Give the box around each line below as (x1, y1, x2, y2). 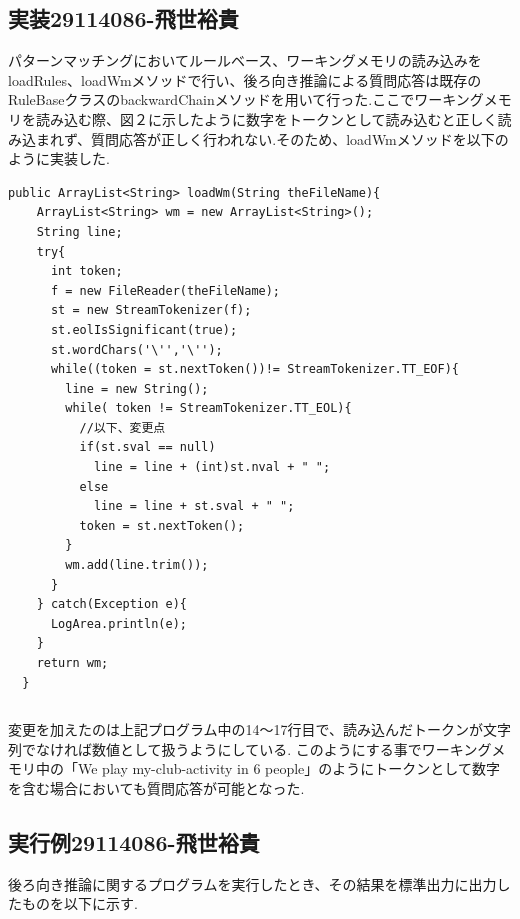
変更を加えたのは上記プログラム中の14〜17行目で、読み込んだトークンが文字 (8, 719, 512, 740)
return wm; (36, 656, 109, 671)
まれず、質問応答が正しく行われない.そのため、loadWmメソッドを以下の (35, 128, 509, 149)
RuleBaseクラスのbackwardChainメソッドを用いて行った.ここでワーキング (8, 89, 484, 110)
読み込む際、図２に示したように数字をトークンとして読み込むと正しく (35, 108, 498, 129)
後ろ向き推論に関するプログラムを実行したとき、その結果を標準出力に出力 (8, 873, 497, 894)
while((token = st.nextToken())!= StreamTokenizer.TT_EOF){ (50, 362, 460, 377)
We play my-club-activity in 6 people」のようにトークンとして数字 (77, 758, 500, 779)
